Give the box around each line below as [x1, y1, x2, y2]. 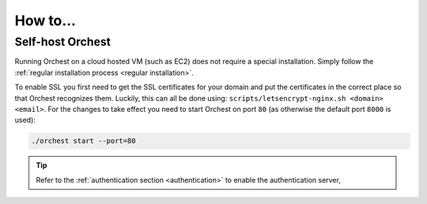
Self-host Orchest [14, 35, 111, 49]
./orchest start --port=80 [31, 136, 136, 146]
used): [14, 115, 36, 125]
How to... [14, 12, 77, 29]
